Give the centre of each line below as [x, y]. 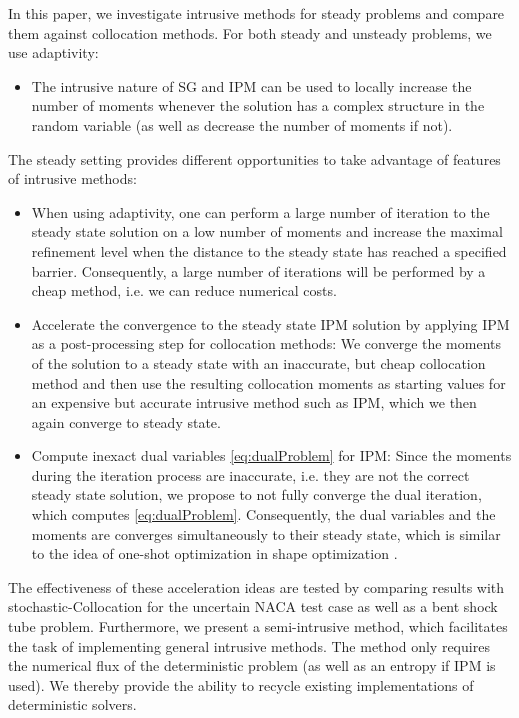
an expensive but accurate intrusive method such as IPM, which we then [254, 402]
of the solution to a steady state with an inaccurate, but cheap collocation [258, 362]
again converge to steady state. [126, 421]
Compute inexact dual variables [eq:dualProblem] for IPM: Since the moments [271, 455]
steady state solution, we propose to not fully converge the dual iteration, [256, 494]
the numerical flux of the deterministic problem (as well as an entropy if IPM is [252, 665]
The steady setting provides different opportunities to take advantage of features [254, 158]
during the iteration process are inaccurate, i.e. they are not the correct [250, 474]
